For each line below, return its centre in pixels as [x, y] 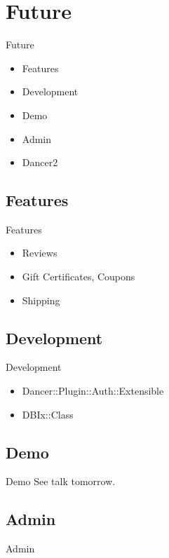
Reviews [40, 253]
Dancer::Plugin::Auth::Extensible [93, 391]
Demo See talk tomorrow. [61, 481]
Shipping [41, 300]
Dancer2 [40, 162]
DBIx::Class [48, 414]
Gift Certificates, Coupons [79, 277]
